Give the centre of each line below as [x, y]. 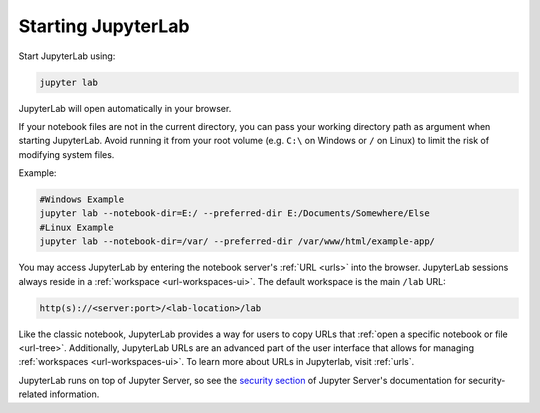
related [33, 394]
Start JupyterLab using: [67, 56]
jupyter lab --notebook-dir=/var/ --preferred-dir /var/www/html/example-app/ [237, 241]
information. [74, 394]
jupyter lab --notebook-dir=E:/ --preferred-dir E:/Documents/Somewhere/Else [234, 213]
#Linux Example [76, 227]
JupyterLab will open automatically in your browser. [125, 108]
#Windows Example [82, 199]
